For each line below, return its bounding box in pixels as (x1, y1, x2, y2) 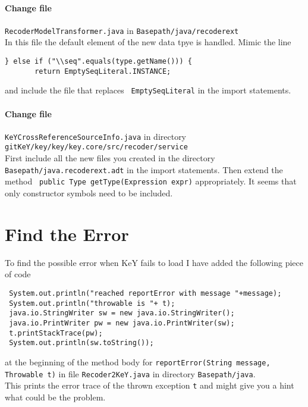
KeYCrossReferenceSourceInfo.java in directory (5, 130, 187, 142)
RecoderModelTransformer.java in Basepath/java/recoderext (5, 24, 239, 36)
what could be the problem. (5, 390, 106, 403)
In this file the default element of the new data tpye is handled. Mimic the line (5, 36, 291, 48)
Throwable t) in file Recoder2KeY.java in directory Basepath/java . (5, 367, 256, 380)
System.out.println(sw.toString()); (9, 339, 154, 347)
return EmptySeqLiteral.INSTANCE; (34, 67, 171, 76)
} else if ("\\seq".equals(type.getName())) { (5, 57, 192, 66)
